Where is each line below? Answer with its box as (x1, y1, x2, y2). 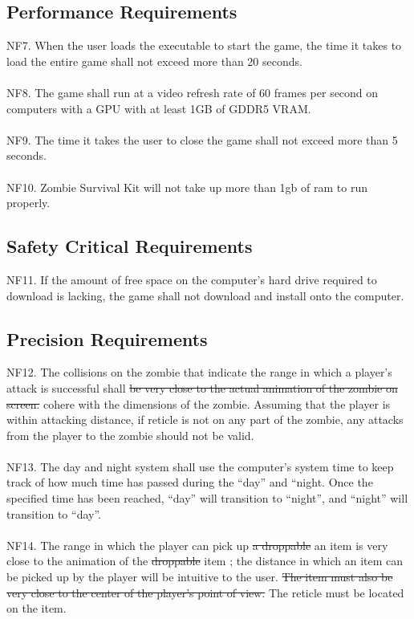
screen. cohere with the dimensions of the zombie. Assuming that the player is (6, 395, 391, 412)
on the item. (6, 600, 67, 617)
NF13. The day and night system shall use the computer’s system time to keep (6, 458, 394, 474)
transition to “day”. (6, 505, 101, 522)
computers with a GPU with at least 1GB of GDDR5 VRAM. (6, 100, 311, 116)
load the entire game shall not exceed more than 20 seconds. (6, 52, 302, 69)
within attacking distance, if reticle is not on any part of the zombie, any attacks (6, 411, 404, 428)
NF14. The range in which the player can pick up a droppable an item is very (6, 536, 388, 553)
